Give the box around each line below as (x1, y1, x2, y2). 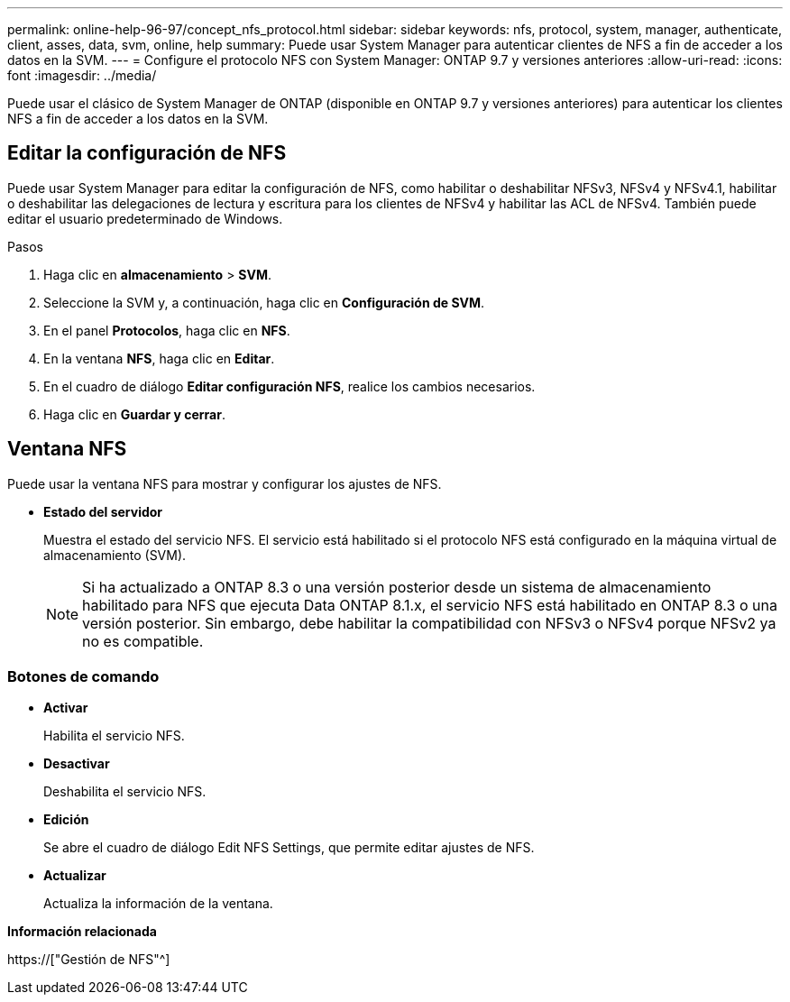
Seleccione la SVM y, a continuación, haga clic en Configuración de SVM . (43, 294, 485, 310)
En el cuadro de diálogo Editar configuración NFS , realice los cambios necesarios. (43, 378, 536, 394)
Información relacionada (7, 924, 157, 940)
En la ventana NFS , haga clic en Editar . (43, 350, 275, 366)
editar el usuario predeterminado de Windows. (7, 210, 283, 226)
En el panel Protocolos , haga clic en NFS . (43, 322, 290, 338)
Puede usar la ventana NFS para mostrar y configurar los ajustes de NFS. (7, 475, 442, 492)
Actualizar (43, 868, 106, 884)
